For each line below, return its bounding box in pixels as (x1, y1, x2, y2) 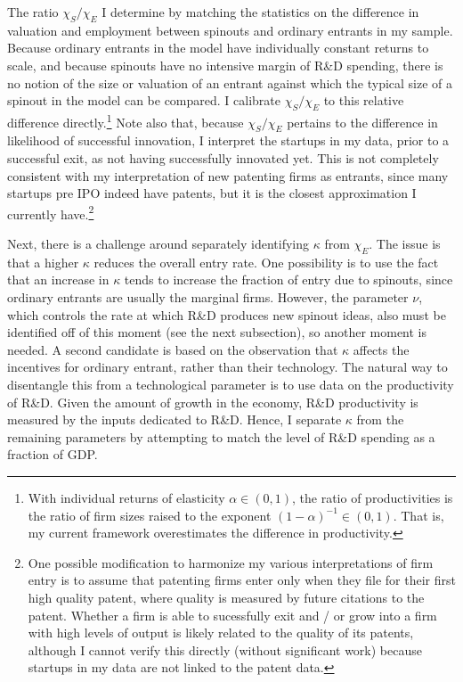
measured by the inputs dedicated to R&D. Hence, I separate (7, 410, 342, 429)
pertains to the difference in (287, 112, 438, 131)
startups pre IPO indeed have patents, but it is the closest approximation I (7, 184, 417, 202)
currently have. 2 (7, 201, 94, 223)
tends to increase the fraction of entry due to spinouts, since (124, 270, 453, 289)
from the (356, 410, 404, 429)
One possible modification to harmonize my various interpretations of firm (28, 553, 434, 571)
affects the (353, 340, 410, 358)
